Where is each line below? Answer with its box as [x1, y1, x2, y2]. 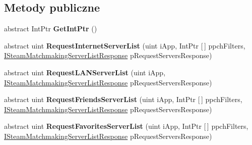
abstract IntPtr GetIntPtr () [4, 23, 97, 34]
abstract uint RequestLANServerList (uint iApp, [4, 67, 166, 77]
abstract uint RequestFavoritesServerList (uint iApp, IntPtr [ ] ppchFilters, [4, 121, 248, 131]
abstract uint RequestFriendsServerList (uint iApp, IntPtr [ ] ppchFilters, [4, 94, 242, 105]
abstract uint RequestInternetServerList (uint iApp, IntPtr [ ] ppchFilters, [4, 40, 245, 51]
